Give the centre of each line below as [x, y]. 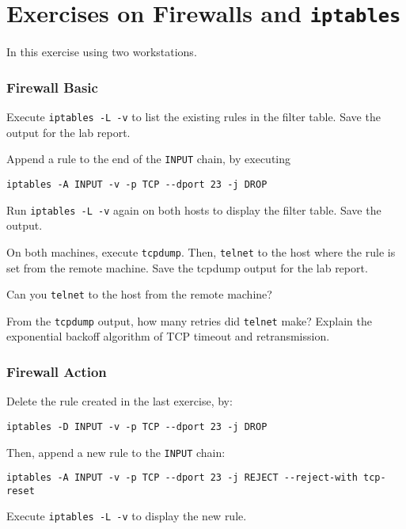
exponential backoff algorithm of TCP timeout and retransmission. [168, 336]
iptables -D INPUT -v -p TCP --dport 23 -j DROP [137, 426]
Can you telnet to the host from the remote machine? [139, 294]
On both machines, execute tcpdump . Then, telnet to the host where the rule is [201, 251]
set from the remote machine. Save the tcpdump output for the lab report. [187, 267]
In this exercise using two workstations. [102, 52]
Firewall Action [57, 371]
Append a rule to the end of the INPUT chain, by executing [149, 159]
